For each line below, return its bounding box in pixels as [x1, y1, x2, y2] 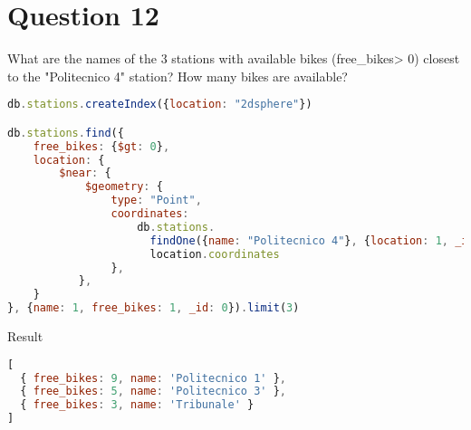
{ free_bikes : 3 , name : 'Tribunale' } [20, 398, 255, 412]
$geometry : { [84, 180, 163, 194]
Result [7, 327, 43, 346]
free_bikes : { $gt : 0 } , [33, 139, 170, 153]
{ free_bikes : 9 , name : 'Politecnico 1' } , [20, 371, 286, 385]
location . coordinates [149, 247, 280, 261]
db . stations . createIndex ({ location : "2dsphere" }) [7, 98, 312, 111]
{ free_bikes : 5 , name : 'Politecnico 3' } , [20, 385, 286, 398]
